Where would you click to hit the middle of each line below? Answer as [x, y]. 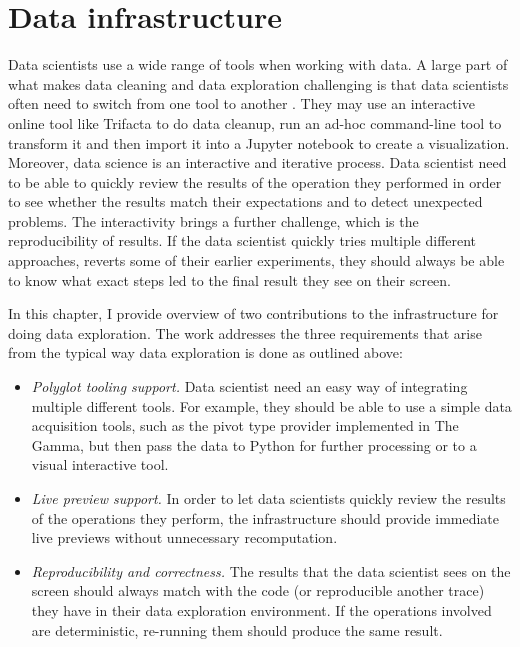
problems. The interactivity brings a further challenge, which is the [213, 220]
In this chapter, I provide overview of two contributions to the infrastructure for [253, 313]
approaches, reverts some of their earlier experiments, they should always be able [256, 260]
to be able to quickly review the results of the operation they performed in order [255, 181]
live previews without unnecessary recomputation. [184, 537]
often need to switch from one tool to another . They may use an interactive [241, 103]
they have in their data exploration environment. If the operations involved [261, 609]
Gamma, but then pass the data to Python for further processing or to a [254, 444]
